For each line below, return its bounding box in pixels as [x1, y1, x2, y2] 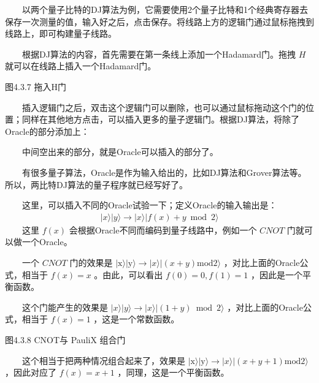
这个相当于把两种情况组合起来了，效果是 [22, 354, 185, 366]
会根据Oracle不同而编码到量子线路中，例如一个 [69, 223, 257, 236]
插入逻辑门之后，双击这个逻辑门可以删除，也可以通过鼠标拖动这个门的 [22, 100, 306, 113]
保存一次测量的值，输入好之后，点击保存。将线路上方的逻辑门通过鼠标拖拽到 [5, 15, 314, 28]
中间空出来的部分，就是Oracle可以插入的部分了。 [22, 145, 218, 158]
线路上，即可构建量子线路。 [5, 27, 117, 40]
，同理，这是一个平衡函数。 [117, 366, 229, 379]
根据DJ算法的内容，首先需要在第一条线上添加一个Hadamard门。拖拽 [22, 47, 296, 60]
